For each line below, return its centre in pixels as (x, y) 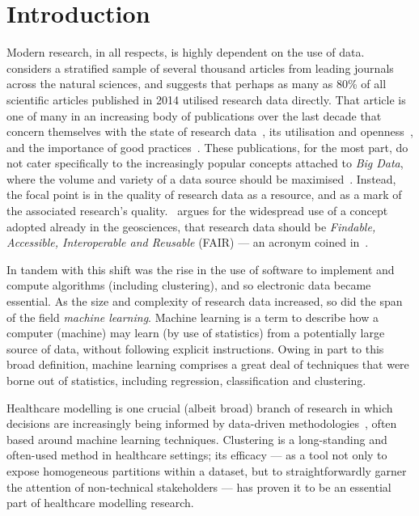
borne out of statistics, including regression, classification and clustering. (186, 380)
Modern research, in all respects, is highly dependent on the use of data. (186, 52)
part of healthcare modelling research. (100, 503)
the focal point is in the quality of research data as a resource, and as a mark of (204, 195)
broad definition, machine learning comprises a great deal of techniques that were (208, 364)
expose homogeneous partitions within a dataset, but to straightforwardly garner (207, 470)
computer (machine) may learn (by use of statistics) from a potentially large (196, 333)
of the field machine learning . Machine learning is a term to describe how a (193, 317)
